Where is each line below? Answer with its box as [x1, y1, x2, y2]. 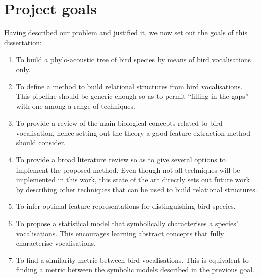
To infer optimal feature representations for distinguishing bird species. [16, 201, 236, 211]
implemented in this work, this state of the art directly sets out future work [16, 174, 250, 185]
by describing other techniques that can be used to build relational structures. [16, 184, 257, 194]
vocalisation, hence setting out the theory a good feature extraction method [16, 127, 251, 138]
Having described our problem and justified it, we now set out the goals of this [4, 27, 247, 38]
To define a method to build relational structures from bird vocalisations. [16, 81, 243, 91]
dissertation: [4, 37, 42, 47]
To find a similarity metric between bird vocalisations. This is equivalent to [16, 254, 249, 265]
